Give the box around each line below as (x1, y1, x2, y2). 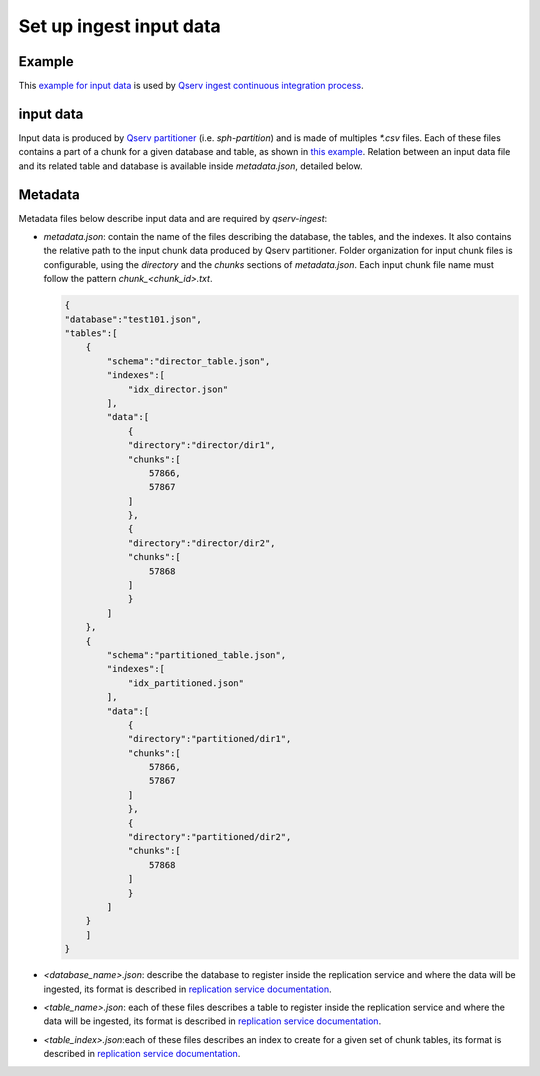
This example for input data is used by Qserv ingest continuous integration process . (18, 80, 364, 92)
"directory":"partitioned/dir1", (127, 733, 292, 745)
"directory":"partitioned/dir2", (127, 831, 292, 843)
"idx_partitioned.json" (127, 677, 245, 689)
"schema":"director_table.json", (106, 355, 271, 367)
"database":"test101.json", (64, 313, 202, 325)
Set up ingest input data (18, 15, 222, 37)
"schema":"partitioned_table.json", (106, 649, 287, 660)
